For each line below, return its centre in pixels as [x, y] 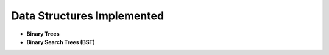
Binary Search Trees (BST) [61, 42]
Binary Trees [43, 34]
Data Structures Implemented [88, 16]
